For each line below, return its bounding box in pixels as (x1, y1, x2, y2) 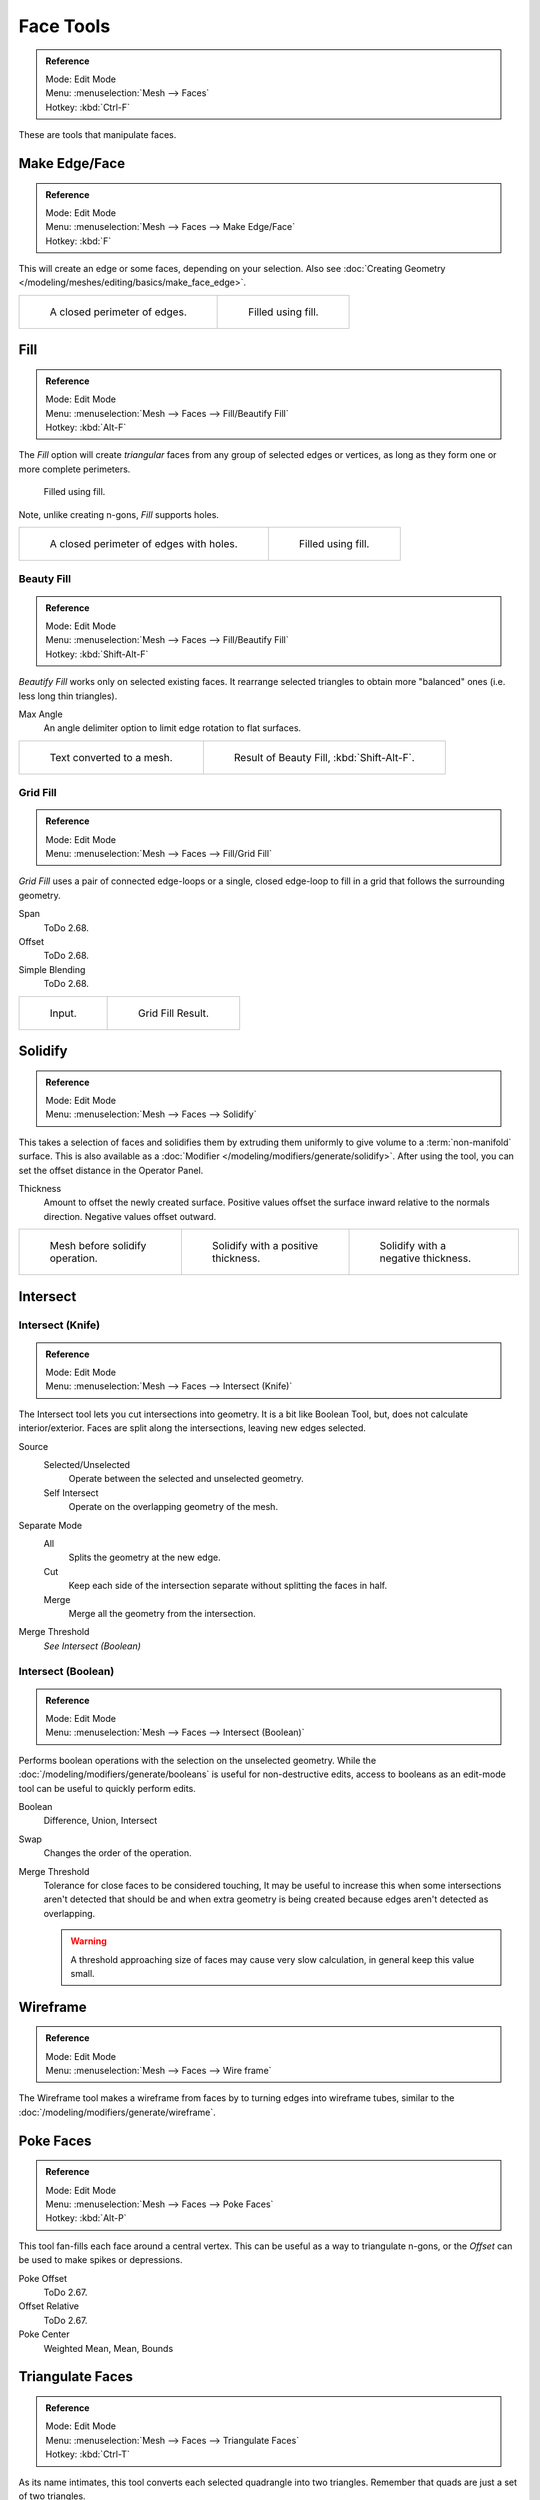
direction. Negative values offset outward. (43, 1210, 217, 1222)
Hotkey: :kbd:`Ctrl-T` (45, 2448, 130, 2460)
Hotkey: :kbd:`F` (45, 235, 112, 247)
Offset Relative (18, 2300, 80, 2312)
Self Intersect (43, 1486, 99, 1499)
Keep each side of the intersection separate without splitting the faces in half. (68, 1580, 388, 1592)
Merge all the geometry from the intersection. (68, 1607, 257, 1619)
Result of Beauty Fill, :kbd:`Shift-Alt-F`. (233, 750, 415, 764)
